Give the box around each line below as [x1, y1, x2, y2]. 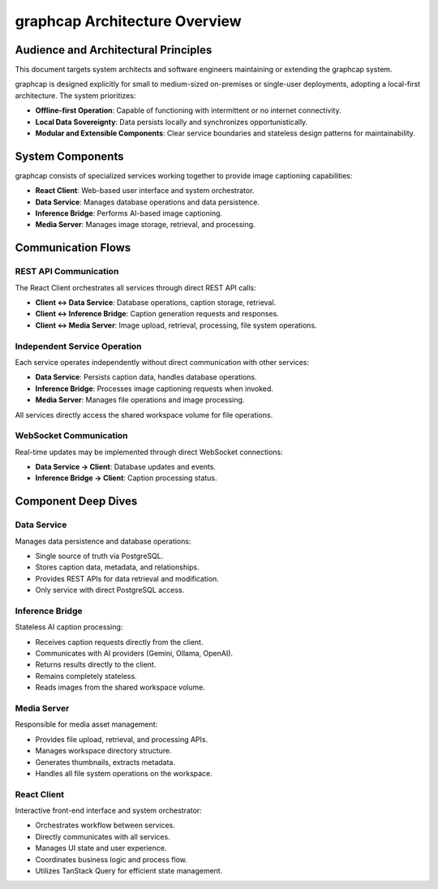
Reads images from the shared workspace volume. [35, 682, 206, 693]
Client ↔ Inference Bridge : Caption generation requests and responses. [35, 309, 279, 319]
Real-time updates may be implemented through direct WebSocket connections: [15, 447, 283, 457]
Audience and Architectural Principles [15, 43, 213, 57]
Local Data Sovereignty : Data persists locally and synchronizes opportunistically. [35, 117, 308, 127]
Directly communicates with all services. [35, 831, 170, 841]
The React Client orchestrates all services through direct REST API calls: [15, 282, 256, 292]
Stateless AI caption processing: [15, 622, 123, 632]
